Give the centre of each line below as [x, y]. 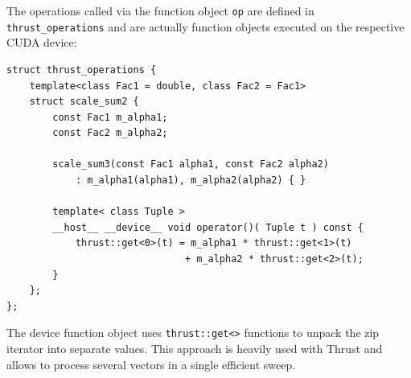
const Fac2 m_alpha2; [110, 133]
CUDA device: [42, 42]
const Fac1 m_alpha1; [110, 117]
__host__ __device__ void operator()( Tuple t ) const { [208, 227]
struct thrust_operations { [82, 70]
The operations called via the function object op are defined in [160, 10]
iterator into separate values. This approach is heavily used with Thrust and [195, 349]
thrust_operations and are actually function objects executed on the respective [205, 26]
